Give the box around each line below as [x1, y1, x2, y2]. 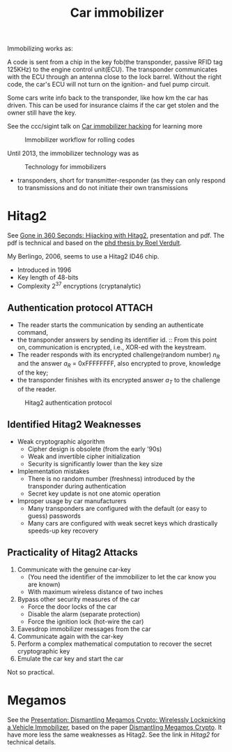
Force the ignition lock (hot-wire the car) [27, 617, 144, 626]
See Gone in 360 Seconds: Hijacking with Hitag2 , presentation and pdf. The [7, 231, 225, 240]
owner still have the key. [7, 108, 77, 117]
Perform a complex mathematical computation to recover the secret [17, 639, 212, 648]
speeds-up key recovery [27, 526, 99, 535]
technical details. [7, 737, 56, 746]
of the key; [17, 368, 49, 377]
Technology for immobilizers [24, 163, 107, 171]
